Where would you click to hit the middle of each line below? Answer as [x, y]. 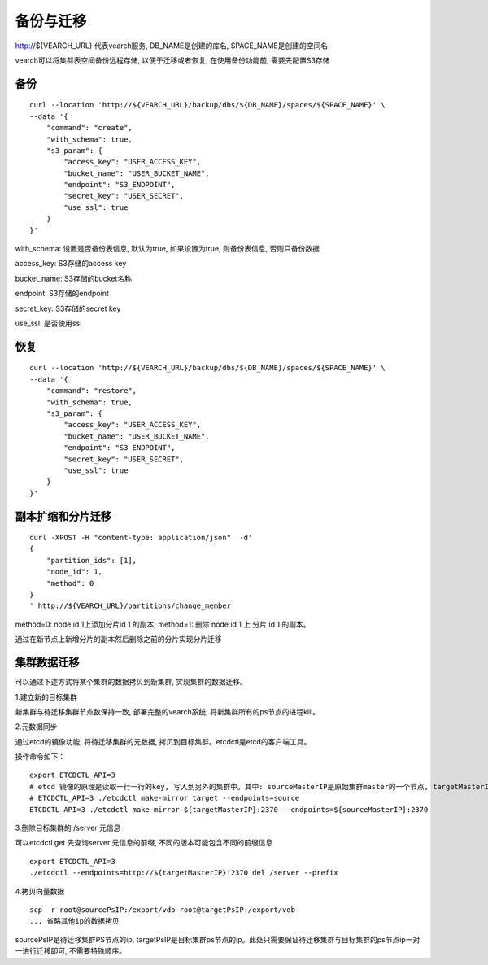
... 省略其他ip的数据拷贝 [74, 921]
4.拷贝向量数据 [40, 891]
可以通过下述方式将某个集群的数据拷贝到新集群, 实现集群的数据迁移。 [131, 682]
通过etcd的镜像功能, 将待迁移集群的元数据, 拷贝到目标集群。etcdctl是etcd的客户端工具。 [163, 741]
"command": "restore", [91, 391]
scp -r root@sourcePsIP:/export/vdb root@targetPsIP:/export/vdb [163, 910]
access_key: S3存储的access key [71, 264]
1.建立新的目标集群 [46, 696]
